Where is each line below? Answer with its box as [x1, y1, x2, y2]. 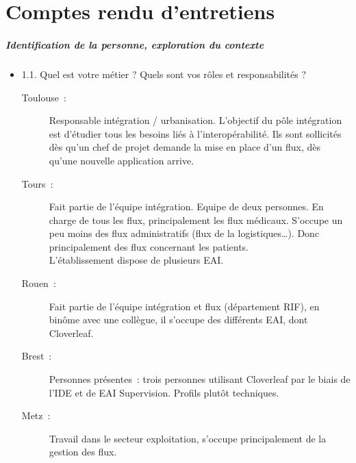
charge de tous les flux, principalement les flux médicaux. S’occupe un [49, 212, 343, 227]
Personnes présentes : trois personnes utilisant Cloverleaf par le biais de [49, 372, 351, 386]
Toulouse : [21, 90, 66, 104]
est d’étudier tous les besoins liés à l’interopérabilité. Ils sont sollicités [49, 126, 342, 140]
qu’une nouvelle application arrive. [49, 153, 194, 167]
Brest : [21, 349, 52, 363]
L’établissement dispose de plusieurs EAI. [49, 253, 224, 267]
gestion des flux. [49, 445, 117, 459]
